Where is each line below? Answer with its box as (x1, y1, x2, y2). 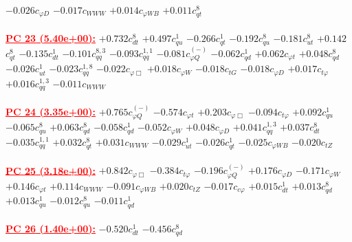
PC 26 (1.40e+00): (5, 221, 96, 236)
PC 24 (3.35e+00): (5, 104, 96, 118)
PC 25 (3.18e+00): (5, 163, 96, 177)
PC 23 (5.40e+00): (5, 31, 96, 45)
